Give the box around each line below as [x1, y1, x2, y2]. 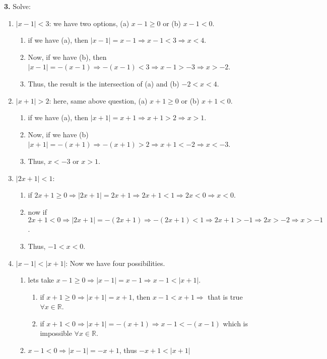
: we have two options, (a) [49, 18, 129, 28]
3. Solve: [4, 1, 31, 11]
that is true [208, 291, 243, 302]
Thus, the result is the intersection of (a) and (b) [28, 78, 179, 88]
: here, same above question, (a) [49, 95, 148, 106]
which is [223, 318, 248, 328]
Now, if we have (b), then [28, 51, 107, 62]
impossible [40, 328, 72, 338]
